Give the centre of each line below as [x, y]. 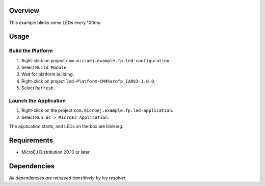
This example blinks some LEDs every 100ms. [55, 23]
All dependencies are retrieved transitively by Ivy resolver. [68, 178]
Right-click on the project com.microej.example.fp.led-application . [97, 110]
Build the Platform [31, 51]
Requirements [31, 140]
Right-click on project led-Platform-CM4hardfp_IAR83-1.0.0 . [88, 81]
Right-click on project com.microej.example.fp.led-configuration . [96, 60]
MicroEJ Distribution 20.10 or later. [56, 152]
